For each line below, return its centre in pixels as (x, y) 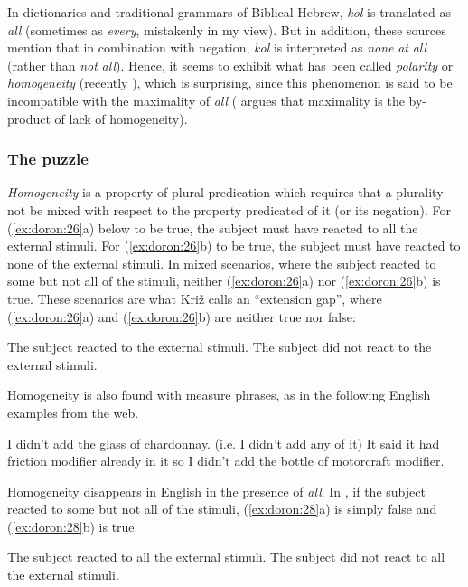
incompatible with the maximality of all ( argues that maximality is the (206, 100)
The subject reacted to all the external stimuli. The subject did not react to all (226, 557)
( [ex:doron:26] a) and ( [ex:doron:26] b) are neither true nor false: (182, 316)
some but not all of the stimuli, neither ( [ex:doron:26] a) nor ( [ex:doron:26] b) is (224, 281)
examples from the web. (73, 412)
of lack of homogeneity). (121, 118)
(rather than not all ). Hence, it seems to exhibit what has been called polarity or (230, 65)
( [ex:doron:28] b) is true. (73, 526)
